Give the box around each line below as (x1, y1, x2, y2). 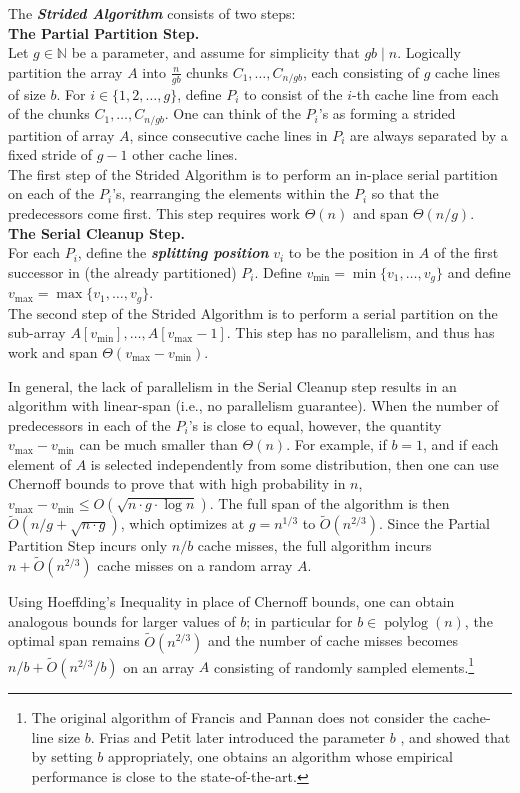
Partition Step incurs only (8, 535, 168, 556)
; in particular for (246, 610, 353, 631)
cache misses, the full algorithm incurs (197, 535, 432, 556)
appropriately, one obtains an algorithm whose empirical (107, 746, 453, 767)
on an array (123, 656, 195, 677)
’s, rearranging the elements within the (112, 183, 350, 204)
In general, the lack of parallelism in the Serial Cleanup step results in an (8, 375, 457, 396)
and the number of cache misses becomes (208, 630, 458, 651)
